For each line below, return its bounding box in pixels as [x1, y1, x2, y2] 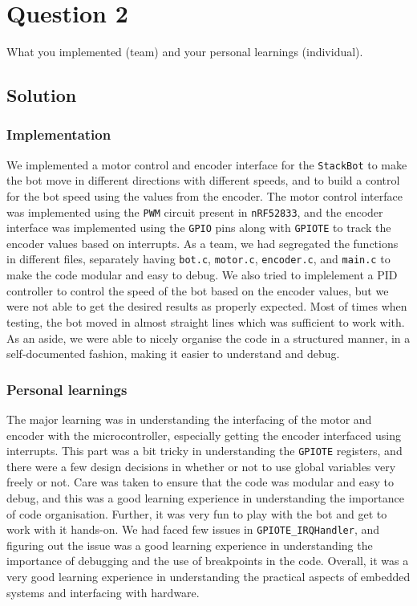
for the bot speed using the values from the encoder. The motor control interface [6, 187, 403, 204]
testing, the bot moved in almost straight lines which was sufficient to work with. [6, 313, 405, 330]
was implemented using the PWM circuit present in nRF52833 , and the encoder [6, 203, 383, 220]
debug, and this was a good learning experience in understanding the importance [6, 489, 404, 506]
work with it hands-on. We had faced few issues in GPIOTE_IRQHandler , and [6, 521, 380, 538]
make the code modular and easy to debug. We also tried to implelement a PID [6, 266, 398, 283]
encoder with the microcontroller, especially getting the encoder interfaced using [6, 426, 401, 443]
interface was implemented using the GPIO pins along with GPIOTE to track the [6, 219, 391, 236]
